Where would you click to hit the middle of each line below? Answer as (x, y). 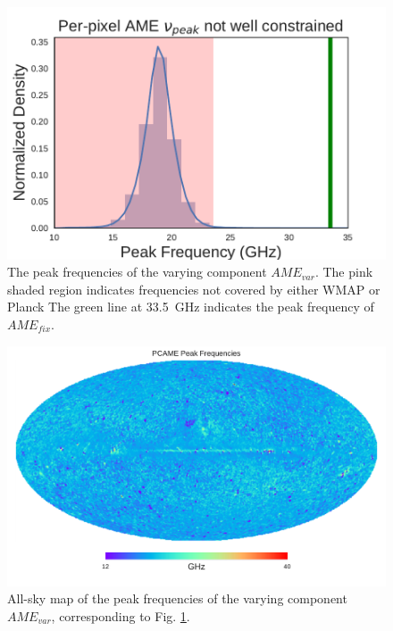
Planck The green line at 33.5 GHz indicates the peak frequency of (191, 307)
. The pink (344, 272)
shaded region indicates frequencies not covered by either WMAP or (194, 289)
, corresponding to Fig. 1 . (121, 615)
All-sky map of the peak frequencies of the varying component (177, 598)
